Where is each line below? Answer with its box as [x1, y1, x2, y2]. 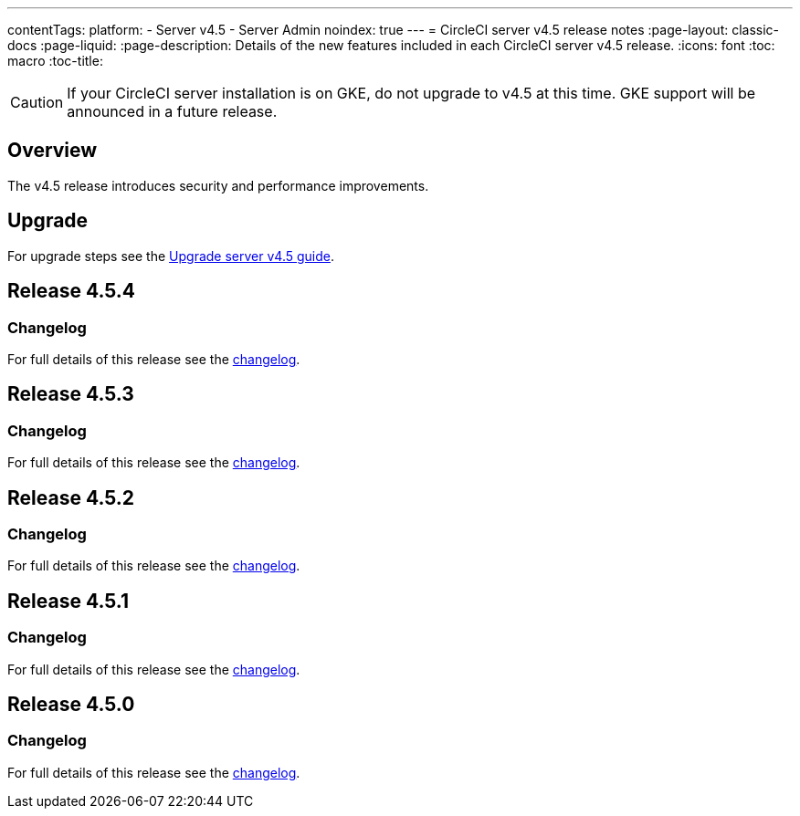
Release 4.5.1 [7, 589, 130, 612]
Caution [10, 93, 64, 111]
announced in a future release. [67, 102, 278, 120]
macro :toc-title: [7, 53, 103, 68]
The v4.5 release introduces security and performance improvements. [7, 177, 429, 194]
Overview [7, 139, 98, 162]
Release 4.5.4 [7, 279, 136, 303]
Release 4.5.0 [7, 692, 135, 716]
